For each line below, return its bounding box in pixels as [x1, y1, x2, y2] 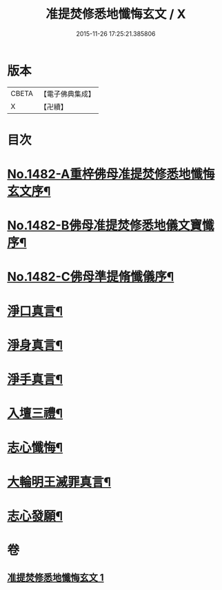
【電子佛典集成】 [39, 89, 95, 99]
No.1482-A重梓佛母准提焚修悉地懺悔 [7, 166, 215, 182]
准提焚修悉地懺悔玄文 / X [46, 6, 186, 22]
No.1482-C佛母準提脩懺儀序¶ [7, 269, 174, 285]
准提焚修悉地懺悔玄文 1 [7, 572, 105, 584]
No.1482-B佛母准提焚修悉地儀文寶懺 [7, 218, 214, 233]
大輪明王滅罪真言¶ [7, 474, 112, 490]
